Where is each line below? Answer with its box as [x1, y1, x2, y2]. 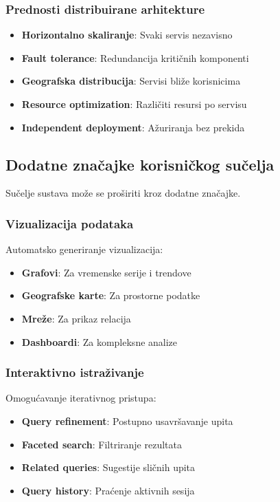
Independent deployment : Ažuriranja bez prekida [21, 120, 245, 134]
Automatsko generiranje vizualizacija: [5, 242, 163, 257]
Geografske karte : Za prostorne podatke [21, 288, 200, 303]
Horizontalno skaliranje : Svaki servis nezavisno [21, 28, 233, 42]
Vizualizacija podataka [5, 215, 134, 232]
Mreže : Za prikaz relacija [21, 311, 131, 325]
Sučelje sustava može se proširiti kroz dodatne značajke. [5, 186, 241, 200]
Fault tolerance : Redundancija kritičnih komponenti [21, 50, 249, 65]
